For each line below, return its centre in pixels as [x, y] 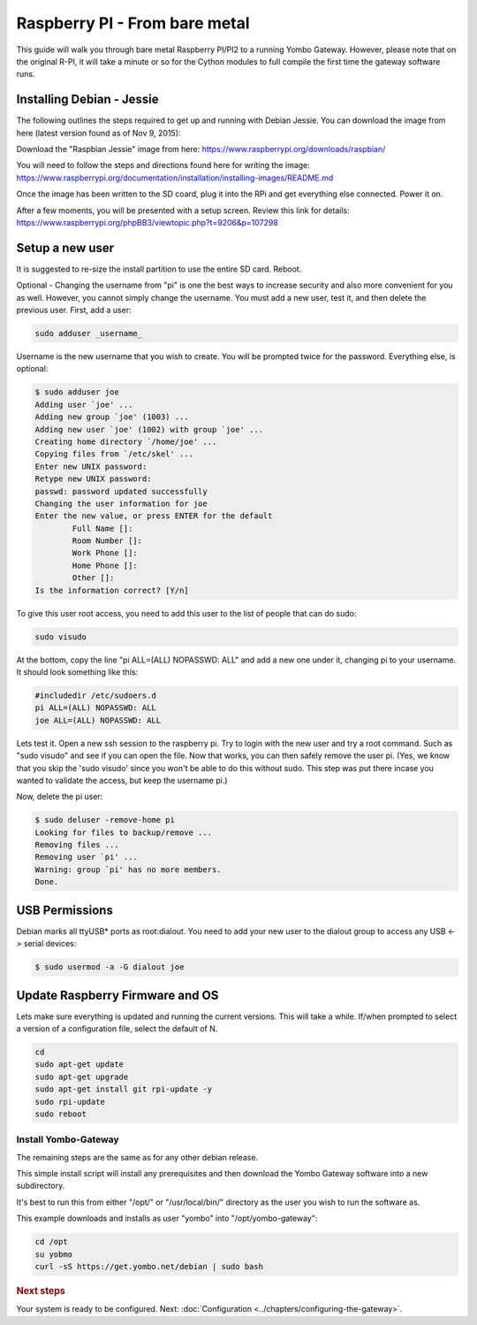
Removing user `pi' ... [87, 857]
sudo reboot [61, 1114]
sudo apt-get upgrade [82, 1076]
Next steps [41, 1291]
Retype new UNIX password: [93, 479]
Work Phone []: [105, 553]
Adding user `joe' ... [84, 404]
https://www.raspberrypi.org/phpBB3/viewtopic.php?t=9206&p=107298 [147, 222]
